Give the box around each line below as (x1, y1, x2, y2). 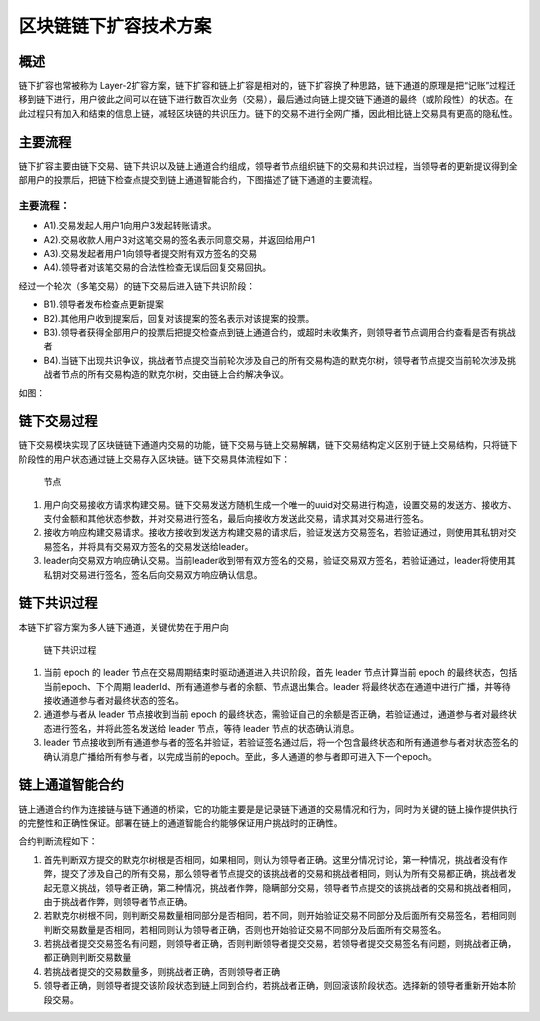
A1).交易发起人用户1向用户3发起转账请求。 (43, 220, 217, 232)
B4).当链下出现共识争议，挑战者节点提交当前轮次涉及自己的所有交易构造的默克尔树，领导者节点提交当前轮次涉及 (43, 354, 508, 366)
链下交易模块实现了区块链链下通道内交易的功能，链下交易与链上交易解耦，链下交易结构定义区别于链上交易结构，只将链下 (18, 439, 518, 451)
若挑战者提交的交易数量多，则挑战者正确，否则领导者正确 (43, 965, 280, 977)
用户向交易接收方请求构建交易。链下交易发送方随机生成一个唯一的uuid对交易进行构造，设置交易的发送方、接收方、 (43, 498, 517, 510)
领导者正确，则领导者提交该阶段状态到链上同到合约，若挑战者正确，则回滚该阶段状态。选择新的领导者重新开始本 (43, 980, 508, 992)
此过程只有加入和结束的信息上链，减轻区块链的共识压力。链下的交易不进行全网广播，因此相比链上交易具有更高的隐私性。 (18, 107, 518, 119)
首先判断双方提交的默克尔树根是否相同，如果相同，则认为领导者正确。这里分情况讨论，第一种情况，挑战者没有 (43, 853, 499, 865)
